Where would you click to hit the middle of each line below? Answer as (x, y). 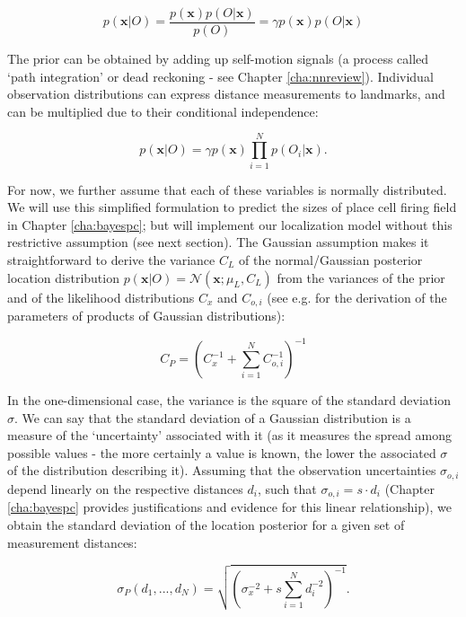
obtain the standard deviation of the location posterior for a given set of (206, 524)
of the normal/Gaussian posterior (331, 259)
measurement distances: (72, 542)
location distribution (63, 277)
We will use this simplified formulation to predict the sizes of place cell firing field (232, 207)
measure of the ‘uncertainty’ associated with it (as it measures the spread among (229, 435)
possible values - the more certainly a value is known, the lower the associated (222, 452)
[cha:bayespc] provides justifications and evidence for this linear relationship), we (229, 507)
